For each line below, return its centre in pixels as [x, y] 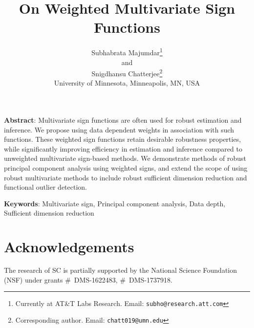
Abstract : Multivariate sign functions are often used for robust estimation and [123, 120]
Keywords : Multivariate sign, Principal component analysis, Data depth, [115, 203]
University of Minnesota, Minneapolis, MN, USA [127, 83]
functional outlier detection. [46, 187]
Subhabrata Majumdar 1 [127, 52]
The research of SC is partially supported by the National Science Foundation [121, 270]
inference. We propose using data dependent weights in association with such [119, 129]
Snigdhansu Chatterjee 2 [127, 73]
